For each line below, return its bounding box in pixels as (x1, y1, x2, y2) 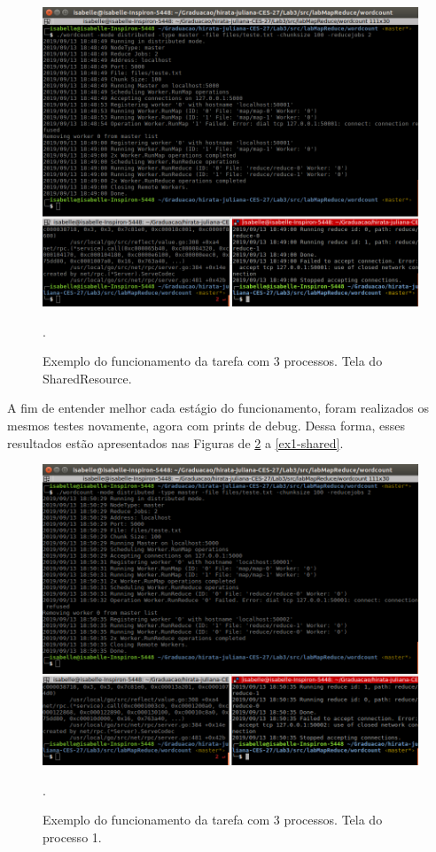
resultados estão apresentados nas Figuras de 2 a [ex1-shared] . (7, 433, 344, 452)
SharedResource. (43, 368, 132, 387)
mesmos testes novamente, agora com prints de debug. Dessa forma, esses (7, 416, 405, 435)
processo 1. (43, 827, 102, 846)
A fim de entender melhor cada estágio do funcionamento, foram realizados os (7, 399, 429, 417)
